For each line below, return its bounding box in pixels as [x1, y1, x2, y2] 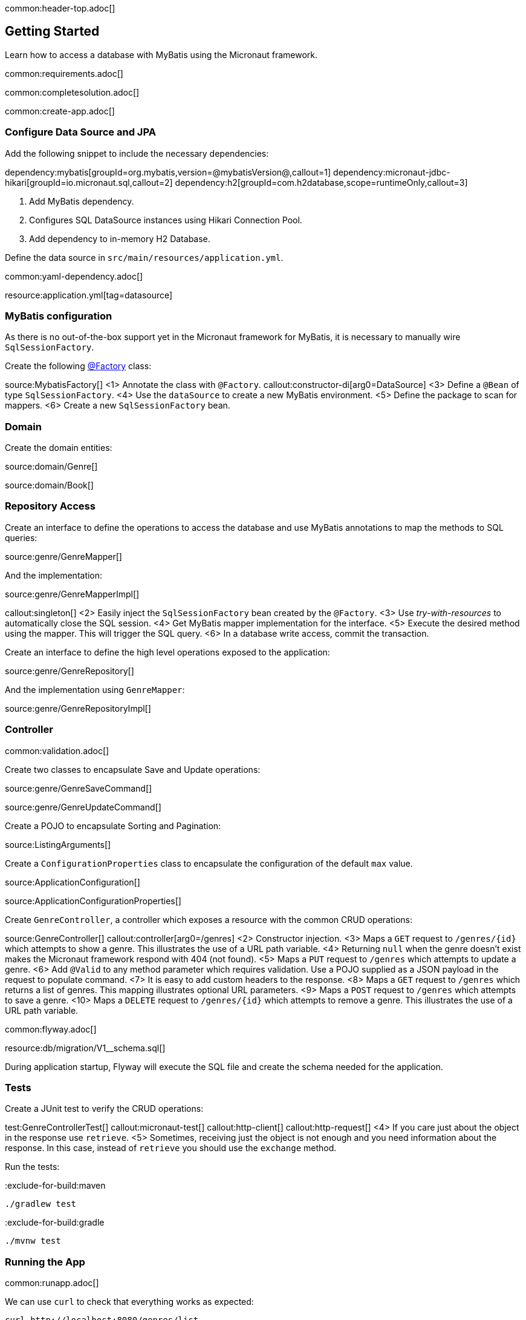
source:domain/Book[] [5, 480, 94, 491]
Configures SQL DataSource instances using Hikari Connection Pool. [29, 214, 302, 225]
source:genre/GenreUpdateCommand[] [5, 801, 161, 812]
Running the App [5, 1255, 85, 1268]
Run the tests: [5, 1161, 60, 1172]
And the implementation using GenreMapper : [5, 684, 185, 695]
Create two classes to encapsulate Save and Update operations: [5, 764, 261, 775]
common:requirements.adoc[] [5, 68, 123, 79]
